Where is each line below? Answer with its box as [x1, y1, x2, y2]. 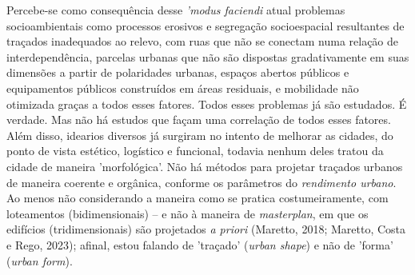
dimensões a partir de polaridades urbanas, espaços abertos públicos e [6, 64, 349, 81]
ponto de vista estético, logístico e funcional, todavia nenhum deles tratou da [6, 142, 384, 159]
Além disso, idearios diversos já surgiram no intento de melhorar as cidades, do [6, 126, 393, 143]
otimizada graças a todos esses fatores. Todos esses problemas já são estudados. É [6, 95, 407, 112]
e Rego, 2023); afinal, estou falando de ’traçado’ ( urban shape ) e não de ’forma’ [6, 236, 393, 253]
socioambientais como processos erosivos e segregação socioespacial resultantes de [6, 17, 405, 34]
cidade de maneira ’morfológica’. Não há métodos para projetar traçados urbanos [6, 157, 403, 174]
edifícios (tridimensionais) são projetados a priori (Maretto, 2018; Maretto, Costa [6, 221, 406, 237]
